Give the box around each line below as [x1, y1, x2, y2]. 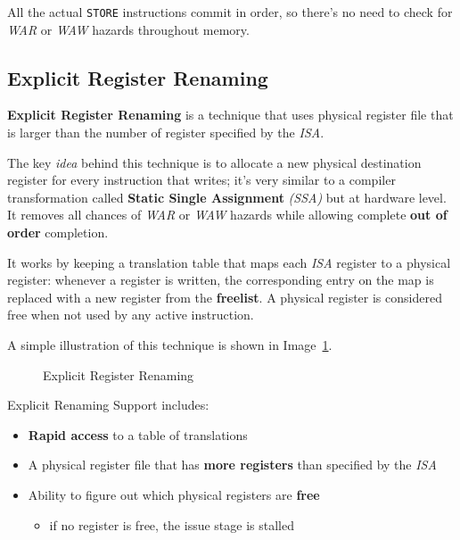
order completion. [7, 223, 109, 242]
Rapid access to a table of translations [28, 425, 248, 444]
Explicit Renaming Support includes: [7, 395, 209, 414]
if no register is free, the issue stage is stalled [49, 515, 294, 534]
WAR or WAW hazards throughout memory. [7, 20, 250, 38]
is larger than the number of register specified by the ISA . [7, 123, 324, 142]
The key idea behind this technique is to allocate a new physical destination [7, 153, 422, 171]
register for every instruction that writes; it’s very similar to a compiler [7, 170, 396, 189]
